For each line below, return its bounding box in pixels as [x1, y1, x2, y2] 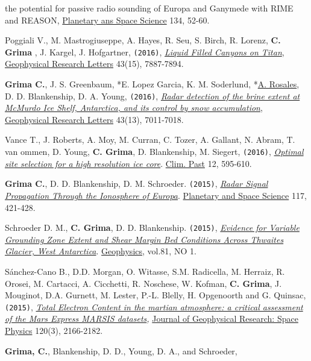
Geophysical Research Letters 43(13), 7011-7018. [5, 113, 184, 125]
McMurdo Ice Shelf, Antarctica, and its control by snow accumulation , [5, 101, 263, 114]
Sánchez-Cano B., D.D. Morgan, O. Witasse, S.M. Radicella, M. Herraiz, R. [5, 265, 285, 277]
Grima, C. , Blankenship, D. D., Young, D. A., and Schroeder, [5, 344, 237, 357]
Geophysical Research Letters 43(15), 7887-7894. [5, 57, 184, 70]
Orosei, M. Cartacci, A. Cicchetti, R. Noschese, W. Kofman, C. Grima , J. [5, 277, 282, 289]
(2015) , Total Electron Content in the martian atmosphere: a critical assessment [5, 300, 303, 313]
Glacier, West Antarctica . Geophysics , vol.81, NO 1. [5, 245, 196, 257]
